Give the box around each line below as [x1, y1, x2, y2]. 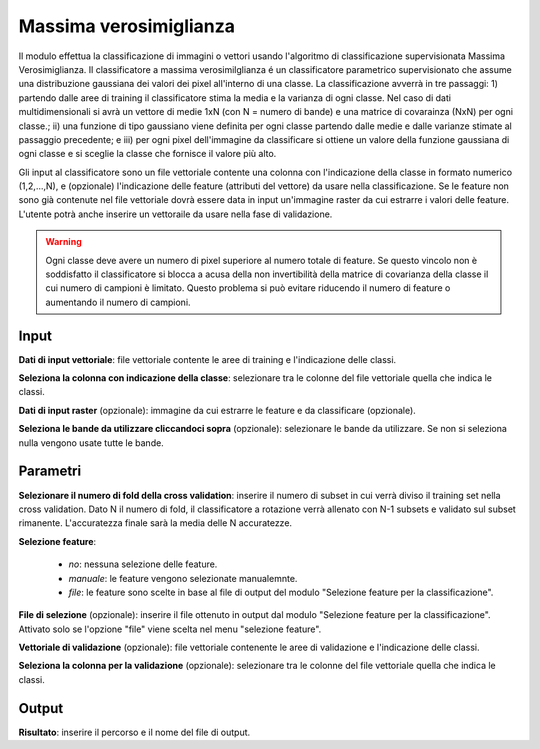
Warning [45, 236, 82, 248]
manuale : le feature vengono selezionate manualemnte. [68, 572, 298, 584]
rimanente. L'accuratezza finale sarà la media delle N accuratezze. [18, 517, 293, 529]
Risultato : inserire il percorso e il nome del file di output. [18, 726, 251, 738]
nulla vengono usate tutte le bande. [18, 436, 164, 449]
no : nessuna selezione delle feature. [68, 558, 218, 570]
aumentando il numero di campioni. [45, 296, 191, 308]
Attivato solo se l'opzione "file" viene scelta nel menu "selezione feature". [18, 623, 322, 635]
